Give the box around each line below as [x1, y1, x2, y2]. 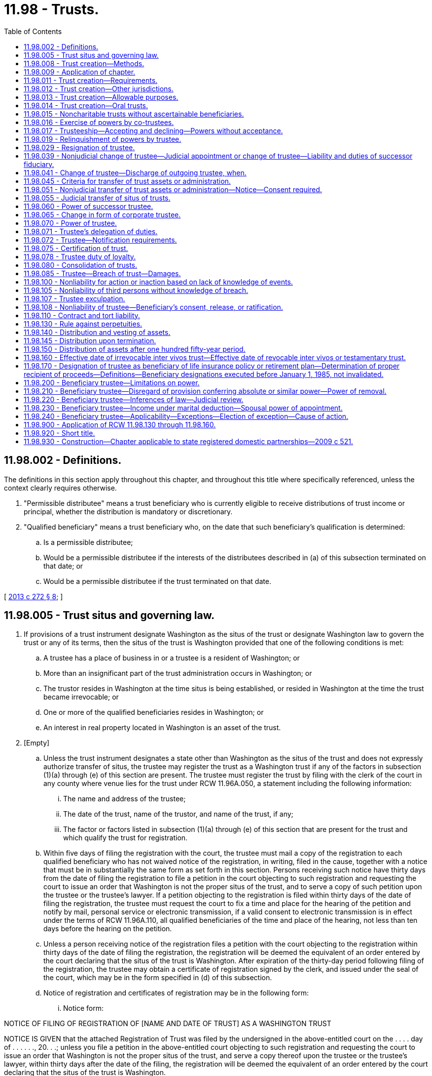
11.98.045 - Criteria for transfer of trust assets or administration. [24, 176, 231, 185]
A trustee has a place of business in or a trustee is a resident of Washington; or [43, 654, 300, 662]
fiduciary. [24, 160, 54, 168]
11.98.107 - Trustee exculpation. [24, 294, 125, 303]
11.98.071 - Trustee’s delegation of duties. [24, 227, 158, 236]
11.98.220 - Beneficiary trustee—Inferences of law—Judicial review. [24, 395, 244, 404]
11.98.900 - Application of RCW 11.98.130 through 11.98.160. [24, 420, 216, 429]
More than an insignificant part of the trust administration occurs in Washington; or [43, 669, 312, 678]
